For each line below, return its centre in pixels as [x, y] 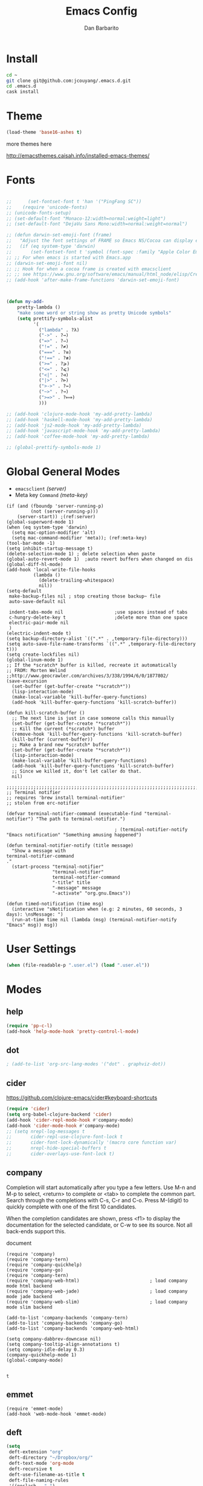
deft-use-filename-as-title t [47, 1474]
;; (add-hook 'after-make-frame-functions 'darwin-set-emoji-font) [93, 280]
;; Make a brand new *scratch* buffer [61, 745]
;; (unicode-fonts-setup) [39, 213]
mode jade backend [29, 1296]
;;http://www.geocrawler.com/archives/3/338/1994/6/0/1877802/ [88, 676]
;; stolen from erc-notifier [43, 803]
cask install [23, 92]
